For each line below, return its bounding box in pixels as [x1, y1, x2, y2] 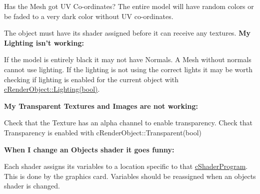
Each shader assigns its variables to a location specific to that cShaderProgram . [4, 161, 248, 171]
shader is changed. [4, 180, 60, 191]
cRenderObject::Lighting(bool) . [4, 84, 100, 94]
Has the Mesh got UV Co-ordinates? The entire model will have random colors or [4, 1, 254, 11]
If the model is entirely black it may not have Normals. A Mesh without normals [4, 54, 251, 65]
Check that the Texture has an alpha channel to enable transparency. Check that [4, 117, 252, 128]
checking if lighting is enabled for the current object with [4, 74, 179, 84]
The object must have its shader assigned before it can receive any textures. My [4, 28, 250, 38]
